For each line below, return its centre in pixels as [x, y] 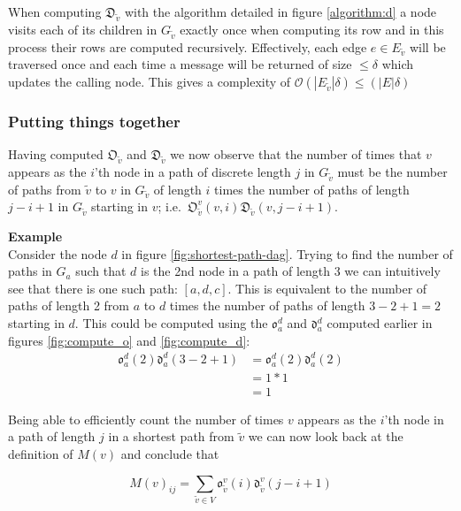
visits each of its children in [83, 29]
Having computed [56, 154]
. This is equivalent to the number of [327, 288]
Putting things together [94, 121]
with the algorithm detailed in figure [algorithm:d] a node [280, 11]
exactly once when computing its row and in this [312, 29]
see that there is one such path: [93, 288]
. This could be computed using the [171, 323]
